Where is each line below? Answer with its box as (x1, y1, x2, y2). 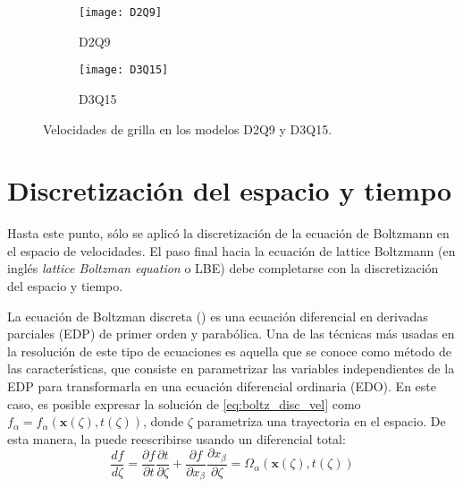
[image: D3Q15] (79, 64, 169, 77)
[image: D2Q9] (79, 6, 163, 19)
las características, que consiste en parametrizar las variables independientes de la (7, 359, 455, 378)
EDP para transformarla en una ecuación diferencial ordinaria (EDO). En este (7, 376, 436, 395)
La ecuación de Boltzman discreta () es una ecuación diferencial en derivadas (7, 306, 428, 325)
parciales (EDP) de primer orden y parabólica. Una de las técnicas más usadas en (7, 324, 455, 343)
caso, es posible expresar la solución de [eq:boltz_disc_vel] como (7, 394, 361, 413)
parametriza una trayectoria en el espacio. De (197, 412, 446, 431)
